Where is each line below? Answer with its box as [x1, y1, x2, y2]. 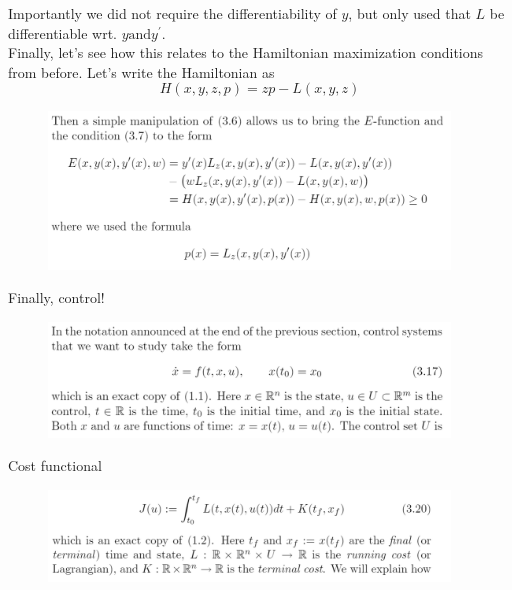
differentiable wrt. [8, 22, 117, 43]
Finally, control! [8, 287, 105, 308]
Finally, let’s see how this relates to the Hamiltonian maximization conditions [8, 42, 484, 63]
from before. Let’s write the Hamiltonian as [8, 61, 275, 82]
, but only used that [348, 3, 471, 23]
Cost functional [8, 455, 102, 476]
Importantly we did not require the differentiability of [8, 3, 337, 23]
